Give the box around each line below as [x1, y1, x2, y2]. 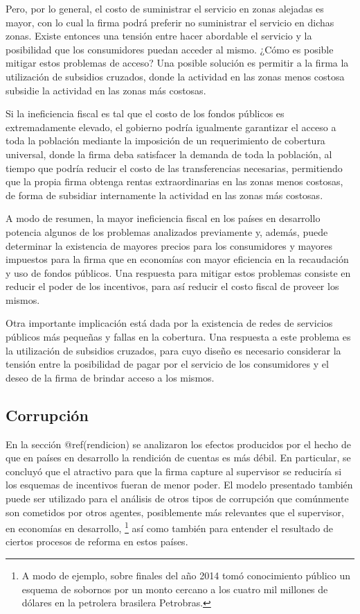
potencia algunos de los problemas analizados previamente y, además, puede [6, 224, 328, 239]
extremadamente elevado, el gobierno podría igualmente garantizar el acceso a [6, 119, 336, 134]
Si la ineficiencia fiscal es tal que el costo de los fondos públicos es [6, 106, 285, 121]
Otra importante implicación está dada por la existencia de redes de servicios [6, 316, 333, 330]
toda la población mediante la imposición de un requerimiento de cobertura [6, 133, 325, 148]
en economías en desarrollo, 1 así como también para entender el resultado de [6, 519, 333, 535]
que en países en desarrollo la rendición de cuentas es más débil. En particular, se [6, 450, 351, 465]
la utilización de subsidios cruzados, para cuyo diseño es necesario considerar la [6, 343, 341, 357]
